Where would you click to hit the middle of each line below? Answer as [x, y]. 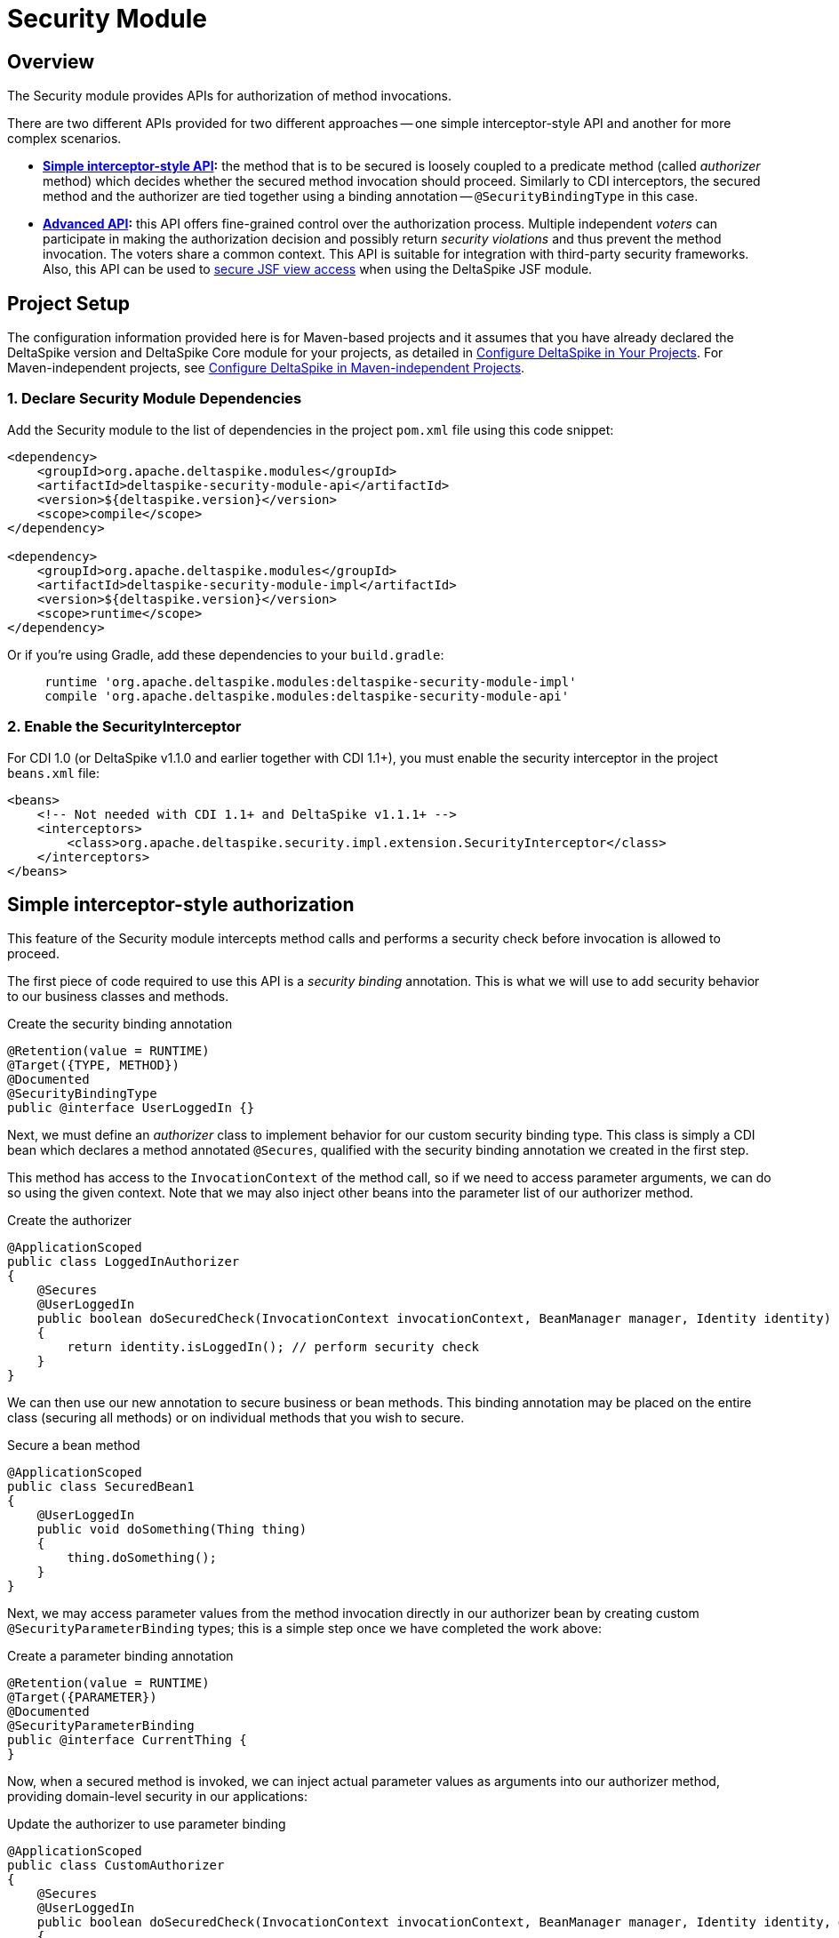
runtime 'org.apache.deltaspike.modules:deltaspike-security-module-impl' [311, 681]
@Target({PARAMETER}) [82, 1698]
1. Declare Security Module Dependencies [155, 399]
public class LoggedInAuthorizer [124, 1262]
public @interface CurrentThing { [127, 1740]
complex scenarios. [64, 139]
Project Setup [69, 303]
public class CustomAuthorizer [116, 1866]
